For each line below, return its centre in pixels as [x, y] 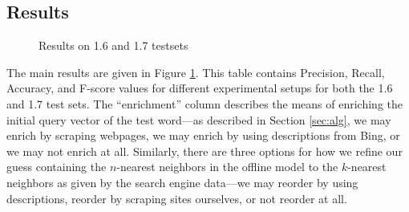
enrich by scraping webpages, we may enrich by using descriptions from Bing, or [203, 135]
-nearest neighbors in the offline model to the [227, 167]
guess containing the [57, 167]
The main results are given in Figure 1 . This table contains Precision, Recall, [196, 72]
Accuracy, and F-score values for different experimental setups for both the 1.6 [200, 88]
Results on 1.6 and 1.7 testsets [113, 45]
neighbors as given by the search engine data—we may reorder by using [182, 182]
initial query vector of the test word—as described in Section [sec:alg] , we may [199, 119]
